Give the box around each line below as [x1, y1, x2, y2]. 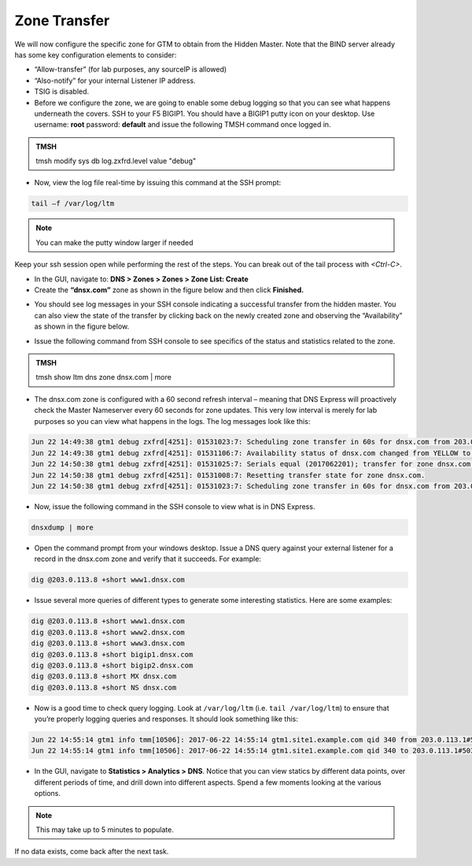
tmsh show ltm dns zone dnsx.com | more [35, 373, 172, 382]
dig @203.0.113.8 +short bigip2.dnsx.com [31, 660, 194, 670]
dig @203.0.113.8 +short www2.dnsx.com [31, 627, 185, 637]
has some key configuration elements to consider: [14, 50, 177, 59]
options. [34, 789, 61, 798]
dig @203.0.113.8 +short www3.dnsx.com [31, 639, 185, 648]
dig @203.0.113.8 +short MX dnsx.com [31, 672, 177, 681]
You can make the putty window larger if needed [35, 237, 194, 247]
